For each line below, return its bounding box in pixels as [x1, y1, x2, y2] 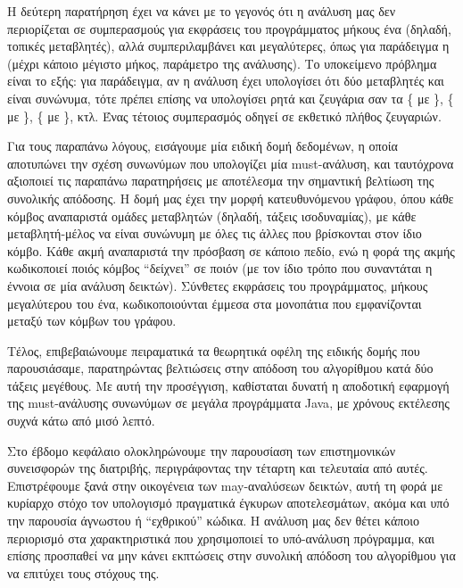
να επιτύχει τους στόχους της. [7, 563, 160, 582]
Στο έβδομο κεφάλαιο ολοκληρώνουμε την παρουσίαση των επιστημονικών [7, 441, 395, 460]
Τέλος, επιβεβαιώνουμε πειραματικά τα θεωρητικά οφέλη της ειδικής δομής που [7, 341, 420, 360]
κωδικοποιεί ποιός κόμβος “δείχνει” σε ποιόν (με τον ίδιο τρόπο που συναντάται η [7, 259, 433, 277]
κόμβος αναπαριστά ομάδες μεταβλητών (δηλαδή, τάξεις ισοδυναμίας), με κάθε [7, 206, 417, 225]
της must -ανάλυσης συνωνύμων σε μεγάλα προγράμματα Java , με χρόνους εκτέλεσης [7, 393, 450, 412]
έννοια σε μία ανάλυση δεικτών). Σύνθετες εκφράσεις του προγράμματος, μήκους [7, 276, 428, 294]
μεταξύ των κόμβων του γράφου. [7, 311, 177, 330]
